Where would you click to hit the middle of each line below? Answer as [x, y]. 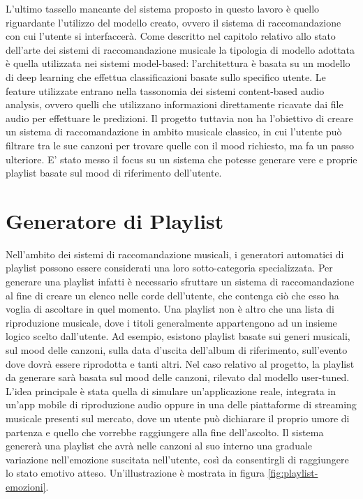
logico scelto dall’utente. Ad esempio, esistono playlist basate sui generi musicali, [178, 336]
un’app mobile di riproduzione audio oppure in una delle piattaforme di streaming [181, 404]
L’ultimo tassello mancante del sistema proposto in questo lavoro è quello [163, 8]
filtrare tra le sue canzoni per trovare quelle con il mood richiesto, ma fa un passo [180, 145]
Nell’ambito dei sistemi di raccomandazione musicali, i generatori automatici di [175, 254]
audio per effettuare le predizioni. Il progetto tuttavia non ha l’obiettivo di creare [179, 118]
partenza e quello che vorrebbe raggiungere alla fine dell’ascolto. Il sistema [165, 432]
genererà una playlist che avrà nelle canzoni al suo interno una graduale [159, 446]
